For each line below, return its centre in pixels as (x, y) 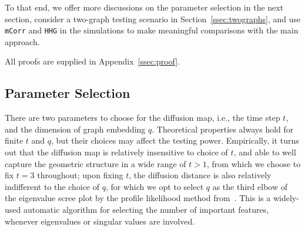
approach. (22, 41)
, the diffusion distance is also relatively (200, 175)
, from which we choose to (254, 163)
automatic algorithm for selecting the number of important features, (146, 209)
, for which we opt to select (155, 186)
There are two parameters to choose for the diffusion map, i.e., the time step (143, 118)
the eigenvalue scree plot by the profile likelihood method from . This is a (138, 198)
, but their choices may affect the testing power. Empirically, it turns (175, 140)
